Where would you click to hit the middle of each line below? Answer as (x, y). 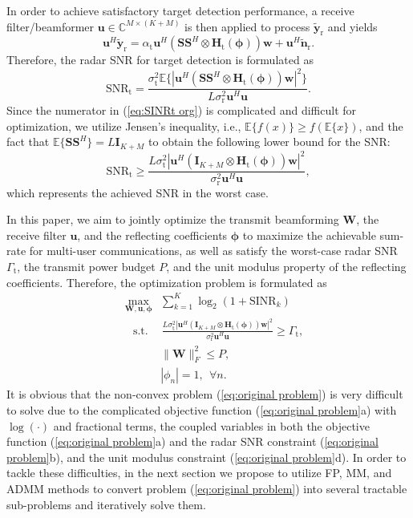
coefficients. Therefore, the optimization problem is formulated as (167, 282)
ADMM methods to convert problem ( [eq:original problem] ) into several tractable (207, 489)
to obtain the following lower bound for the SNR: (269, 142)
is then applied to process (247, 26)
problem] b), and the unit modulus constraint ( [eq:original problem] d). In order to (206, 457)
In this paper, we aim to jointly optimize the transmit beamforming (173, 219)
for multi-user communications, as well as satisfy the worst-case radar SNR (213, 251)
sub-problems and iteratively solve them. (106, 504)
